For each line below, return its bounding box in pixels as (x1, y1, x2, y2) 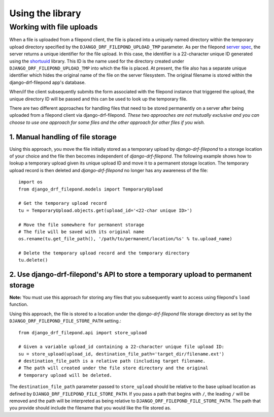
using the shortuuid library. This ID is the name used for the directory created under (9, 58, 185, 64)
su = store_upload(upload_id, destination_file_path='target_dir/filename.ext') (18, 351, 225, 357)
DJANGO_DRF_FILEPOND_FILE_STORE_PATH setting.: (9, 318, 121, 324)
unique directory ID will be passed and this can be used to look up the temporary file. (9, 95, 188, 102)
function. (9, 301, 28, 307)
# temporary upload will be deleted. (18, 372, 113, 378)
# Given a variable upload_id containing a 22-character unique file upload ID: (18, 344, 225, 350)
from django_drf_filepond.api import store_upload (18, 330, 147, 335)
